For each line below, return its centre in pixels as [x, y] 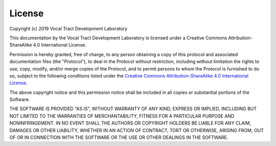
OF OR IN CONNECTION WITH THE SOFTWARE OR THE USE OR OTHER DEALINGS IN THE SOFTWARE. [119, 137]
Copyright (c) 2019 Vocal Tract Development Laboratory [68, 29]
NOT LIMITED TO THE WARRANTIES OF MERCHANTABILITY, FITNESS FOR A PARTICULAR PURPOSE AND [122, 116]
